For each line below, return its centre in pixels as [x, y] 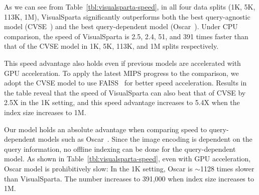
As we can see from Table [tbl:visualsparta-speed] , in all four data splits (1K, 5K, [130, 7]
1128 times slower [227, 168]
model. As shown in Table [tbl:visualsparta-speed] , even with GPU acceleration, [127, 159]
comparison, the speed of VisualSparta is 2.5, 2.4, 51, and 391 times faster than [126, 36]
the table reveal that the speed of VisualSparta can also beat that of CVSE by [125, 92]
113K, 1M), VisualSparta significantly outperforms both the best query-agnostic [127, 16]
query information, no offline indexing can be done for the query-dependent [120, 149]
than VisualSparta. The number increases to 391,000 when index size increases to [129, 178]
